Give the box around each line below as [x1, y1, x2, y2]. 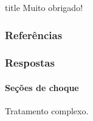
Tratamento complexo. [5, 105, 89, 117]
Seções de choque [5, 81, 79, 94]
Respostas [5, 55, 55, 70]
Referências [5, 27, 63, 42]
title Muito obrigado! [5, 1, 83, 13]
